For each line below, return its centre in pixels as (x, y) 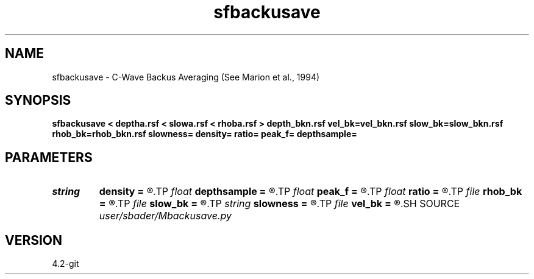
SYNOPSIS (38, 101)
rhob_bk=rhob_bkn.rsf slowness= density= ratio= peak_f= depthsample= (205, 134)
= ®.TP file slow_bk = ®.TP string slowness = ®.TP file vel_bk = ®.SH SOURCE (279, 204)
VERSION (34, 240)
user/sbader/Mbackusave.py (165, 216)
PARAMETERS (49, 157)
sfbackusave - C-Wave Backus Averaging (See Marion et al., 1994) (186, 77)
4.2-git (66, 264)
